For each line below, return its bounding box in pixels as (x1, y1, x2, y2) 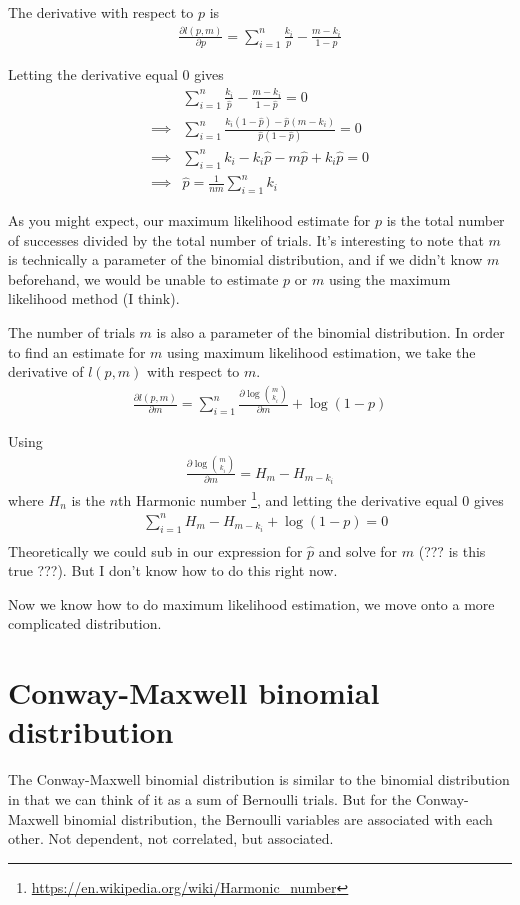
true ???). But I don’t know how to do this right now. (8, 560, 338, 581)
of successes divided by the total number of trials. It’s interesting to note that (8, 229, 484, 250)
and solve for (318, 540, 398, 561)
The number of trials (8, 322, 135, 343)
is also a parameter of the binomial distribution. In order (156, 322, 505, 343)
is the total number (386, 210, 505, 231)
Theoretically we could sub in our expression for (8, 540, 303, 561)
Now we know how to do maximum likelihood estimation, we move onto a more (8, 593, 495, 614)
